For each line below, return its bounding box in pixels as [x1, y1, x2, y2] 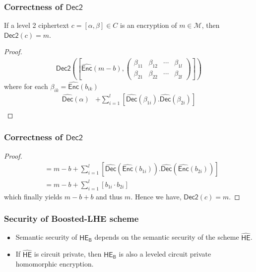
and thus [96, 191, 123, 201]
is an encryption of [120, 20, 177, 30]
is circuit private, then [34, 249, 102, 259]
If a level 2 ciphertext [4, 20, 69, 30]
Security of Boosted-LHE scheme [4, 212, 139, 225]
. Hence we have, [130, 191, 182, 201]
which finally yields [4, 191, 63, 201]
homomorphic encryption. [15, 259, 94, 269]
